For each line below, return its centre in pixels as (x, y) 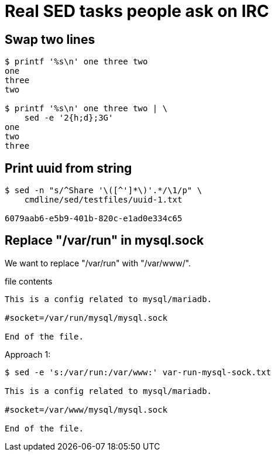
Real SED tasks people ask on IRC (137, 11)
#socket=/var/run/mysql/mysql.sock (86, 318)
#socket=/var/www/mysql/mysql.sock (86, 409)
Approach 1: (28, 354)
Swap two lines (50, 39)
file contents (29, 281)
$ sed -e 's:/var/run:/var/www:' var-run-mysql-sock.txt (138, 372)
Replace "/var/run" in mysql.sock (104, 241)
